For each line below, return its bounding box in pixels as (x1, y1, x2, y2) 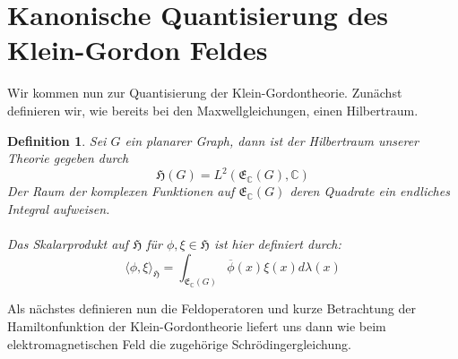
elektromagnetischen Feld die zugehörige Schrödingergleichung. (7, 334, 351, 353)
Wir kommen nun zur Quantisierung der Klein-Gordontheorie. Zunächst (7, 83, 402, 102)
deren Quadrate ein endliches (289, 182, 450, 201)
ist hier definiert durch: (213, 234, 341, 252)
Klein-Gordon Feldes (7, 31, 268, 68)
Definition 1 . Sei (7, 131, 107, 150)
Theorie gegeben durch (7, 149, 129, 167)
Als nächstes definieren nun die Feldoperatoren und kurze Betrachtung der (7, 299, 416, 318)
